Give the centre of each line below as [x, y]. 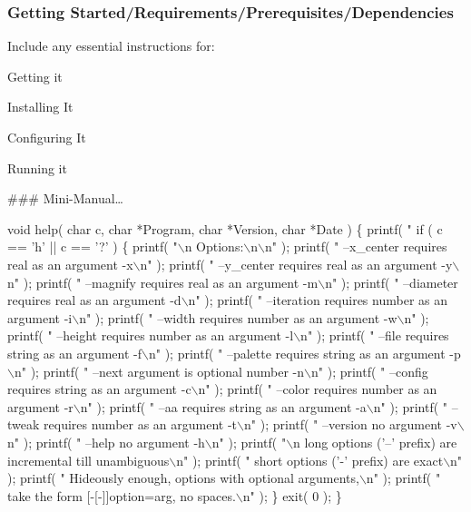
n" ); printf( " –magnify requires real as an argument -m [163, 282]
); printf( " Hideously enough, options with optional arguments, [183, 478]
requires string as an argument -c [99, 389]
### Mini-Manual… [66, 198]
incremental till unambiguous [88, 460]
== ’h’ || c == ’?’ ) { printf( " [93, 246]
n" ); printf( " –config [370, 371]
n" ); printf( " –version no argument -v [351, 424]
